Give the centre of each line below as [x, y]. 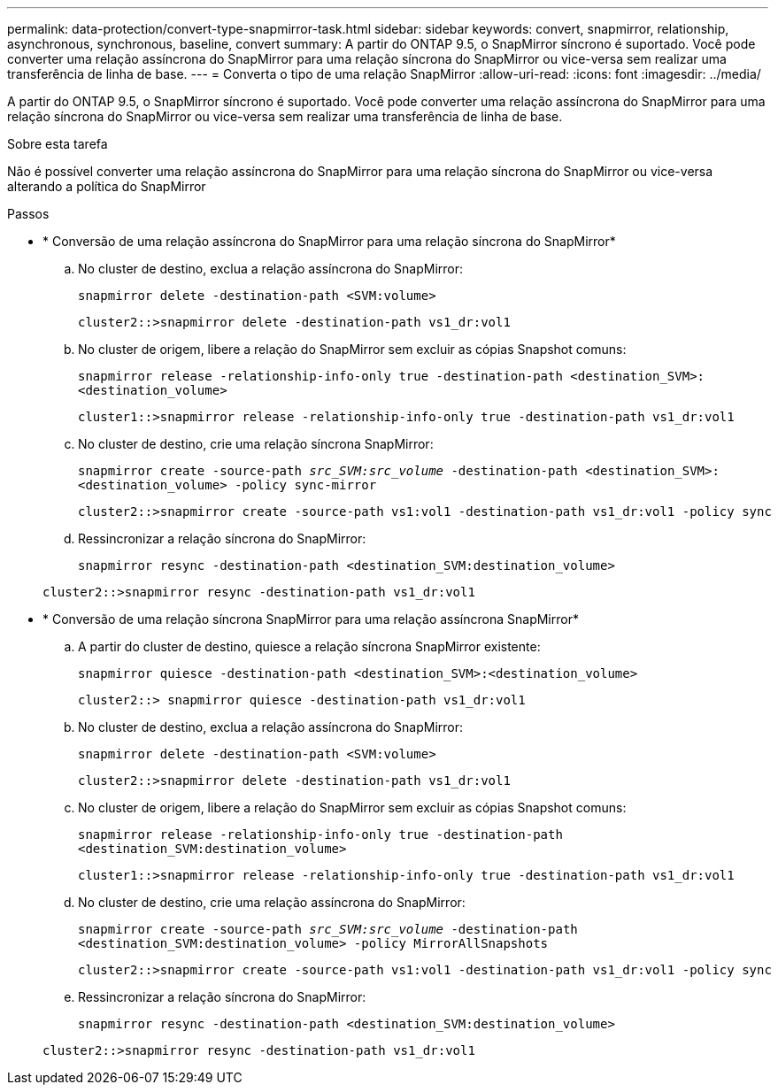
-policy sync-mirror [306, 485]
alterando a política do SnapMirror [107, 186]
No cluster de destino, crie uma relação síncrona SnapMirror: [256, 444]
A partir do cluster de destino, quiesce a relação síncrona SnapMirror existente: [309, 646]
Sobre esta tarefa [58, 144]
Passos [28, 214]
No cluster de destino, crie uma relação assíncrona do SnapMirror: [272, 902]
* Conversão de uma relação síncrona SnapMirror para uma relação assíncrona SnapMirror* [311, 619]
